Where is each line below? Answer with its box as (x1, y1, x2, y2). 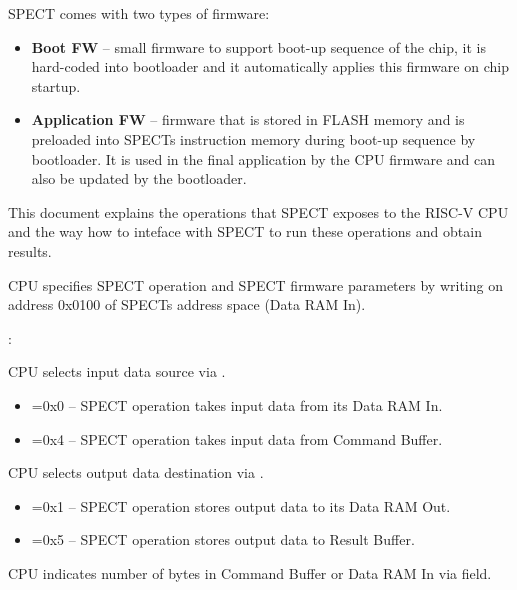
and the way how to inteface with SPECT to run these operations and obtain (8, 221, 482, 242)
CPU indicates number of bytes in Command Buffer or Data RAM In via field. (8, 562, 492, 583)
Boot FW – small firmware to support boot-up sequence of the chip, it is (31, 36, 486, 57)
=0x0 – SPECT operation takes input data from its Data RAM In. (31, 394, 443, 415)
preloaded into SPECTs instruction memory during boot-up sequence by (31, 128, 476, 149)
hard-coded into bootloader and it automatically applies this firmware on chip (31, 56, 509, 77)
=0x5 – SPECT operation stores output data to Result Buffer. (31, 529, 415, 550)
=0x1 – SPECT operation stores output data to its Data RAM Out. (31, 495, 451, 516)
